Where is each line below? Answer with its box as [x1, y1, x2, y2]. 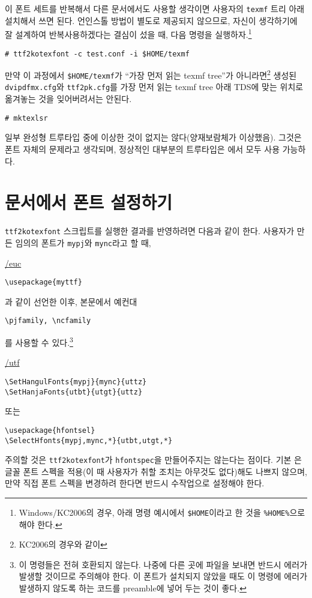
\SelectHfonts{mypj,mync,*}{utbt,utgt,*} [5, 436, 173, 445]
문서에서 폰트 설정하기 [5, 190, 173, 214]
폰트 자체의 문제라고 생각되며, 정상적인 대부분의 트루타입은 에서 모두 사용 [5, 142, 280, 155]
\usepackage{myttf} [5, 278, 82, 287]
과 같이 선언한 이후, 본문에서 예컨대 [5, 295, 137, 307]
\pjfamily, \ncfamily [5, 316, 91, 325]
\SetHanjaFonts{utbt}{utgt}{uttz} [5, 387, 143, 396]
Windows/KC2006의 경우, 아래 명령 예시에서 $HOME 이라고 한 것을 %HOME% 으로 [19, 506, 305, 518]
